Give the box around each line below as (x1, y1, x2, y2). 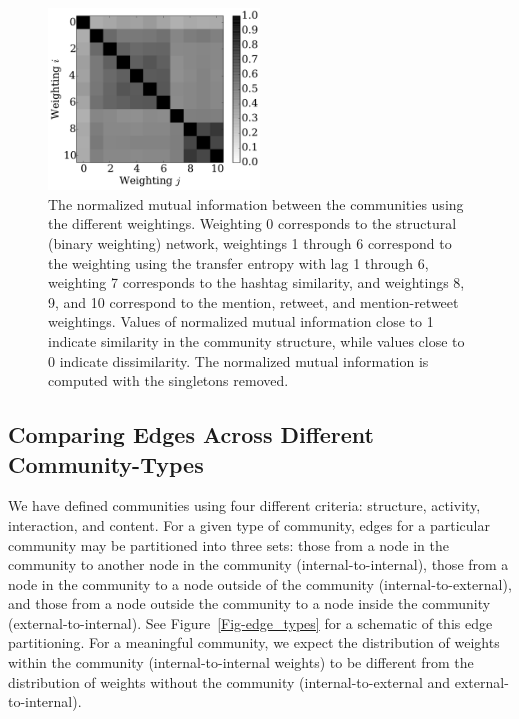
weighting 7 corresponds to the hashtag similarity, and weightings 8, (48, 272, 465, 293)
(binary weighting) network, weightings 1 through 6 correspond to (48, 232, 452, 253)
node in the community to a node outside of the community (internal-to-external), (8, 573, 512, 594)
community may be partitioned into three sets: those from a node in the (8, 534, 449, 555)
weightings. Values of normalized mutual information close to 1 (48, 311, 434, 332)
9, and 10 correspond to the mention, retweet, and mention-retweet (48, 291, 459, 312)
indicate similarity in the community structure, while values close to (48, 330, 465, 351)
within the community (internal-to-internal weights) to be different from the (8, 652, 474, 673)
